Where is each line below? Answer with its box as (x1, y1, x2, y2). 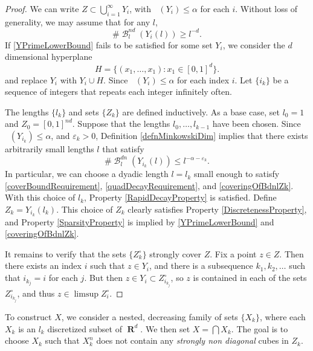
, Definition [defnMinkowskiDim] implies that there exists (95, 129, 308, 141)
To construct (5, 310, 52, 323)
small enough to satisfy (194, 167, 280, 180)
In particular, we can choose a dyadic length (5, 167, 169, 180)
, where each (260, 310, 306, 323)
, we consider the (222, 38, 285, 51)
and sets (68, 105, 99, 118)
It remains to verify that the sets (5, 247, 126, 260)
